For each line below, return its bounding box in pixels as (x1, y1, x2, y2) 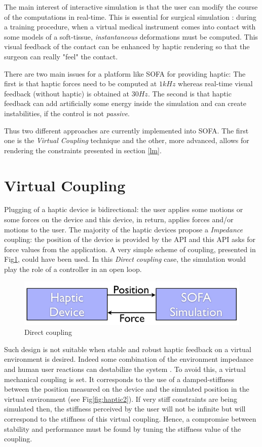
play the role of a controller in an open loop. (4, 264, 142, 274)
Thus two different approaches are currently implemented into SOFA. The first (4, 125, 249, 135)
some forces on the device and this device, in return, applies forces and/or (4, 214, 234, 225)
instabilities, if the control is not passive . (4, 108, 130, 118)
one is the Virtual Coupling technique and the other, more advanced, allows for (4, 135, 249, 146)
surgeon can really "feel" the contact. (4, 51, 118, 61)
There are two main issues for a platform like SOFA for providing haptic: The (4, 68, 246, 79)
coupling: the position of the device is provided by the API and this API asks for (4, 234, 255, 245)
